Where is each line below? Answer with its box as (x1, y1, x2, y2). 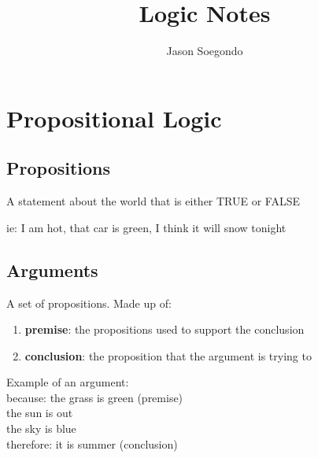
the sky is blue (6, 420, 76, 437)
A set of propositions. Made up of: (6, 294, 172, 311)
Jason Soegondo (166, 42, 243, 59)
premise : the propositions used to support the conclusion (24, 321, 305, 338)
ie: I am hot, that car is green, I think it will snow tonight (6, 219, 287, 235)
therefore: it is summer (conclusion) (6, 435, 178, 452)
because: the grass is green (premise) (6, 389, 183, 405)
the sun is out (6, 404, 73, 421)
